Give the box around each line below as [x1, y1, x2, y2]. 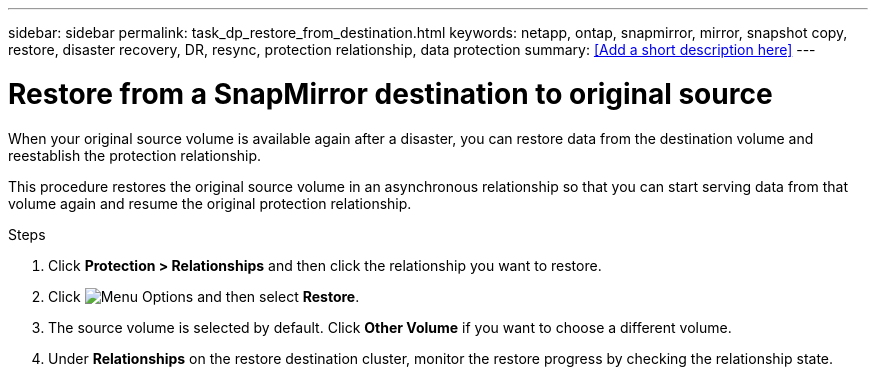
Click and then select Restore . [48, 287, 360, 305]
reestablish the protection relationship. [8, 146, 262, 164]
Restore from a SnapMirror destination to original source [8, 76, 773, 111]
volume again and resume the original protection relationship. [8, 194, 412, 212]
